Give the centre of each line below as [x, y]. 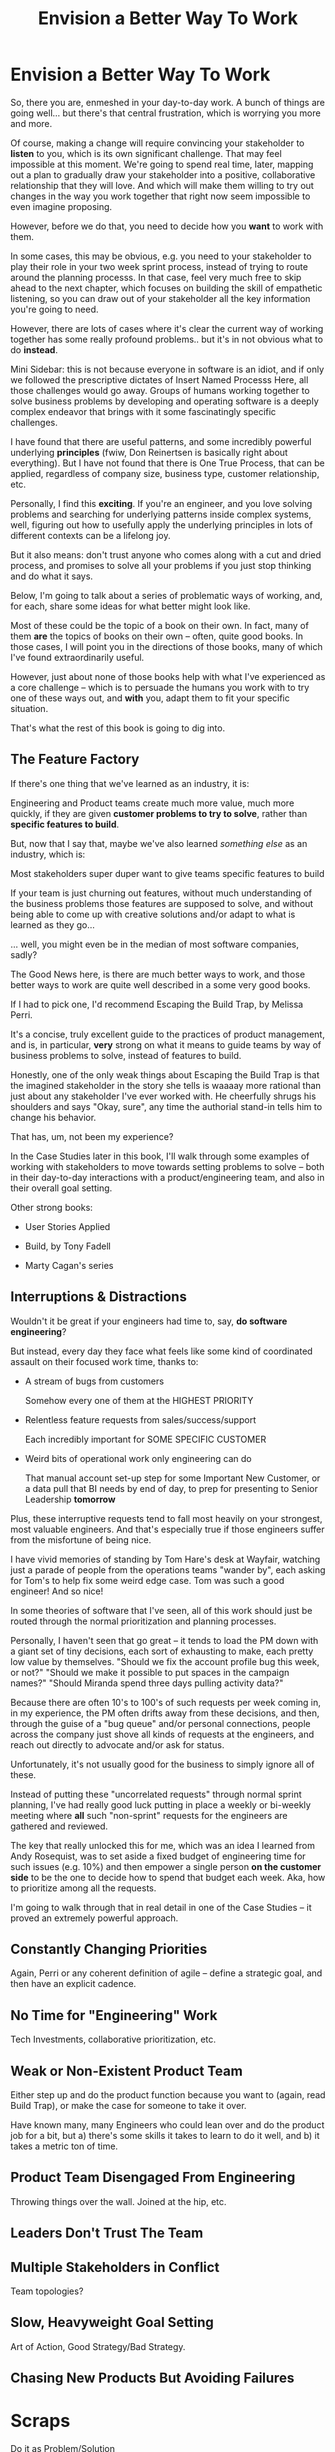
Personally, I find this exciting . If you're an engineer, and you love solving [161, 503]
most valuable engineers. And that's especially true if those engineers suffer [167, 1529]
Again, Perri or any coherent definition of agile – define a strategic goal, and [166, 1973]
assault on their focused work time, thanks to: [104, 1361]
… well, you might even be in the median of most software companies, [155, 944]
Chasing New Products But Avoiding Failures [152, 2378]
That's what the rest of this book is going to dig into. [118, 728]
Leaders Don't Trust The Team [107, 2233]
